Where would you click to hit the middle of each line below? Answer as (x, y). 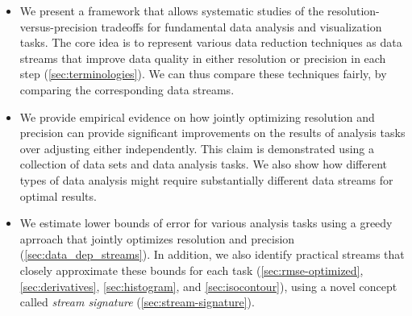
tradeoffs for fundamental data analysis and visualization (241, 26)
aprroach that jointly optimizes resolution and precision (157, 238)
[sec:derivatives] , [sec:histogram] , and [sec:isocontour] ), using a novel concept (208, 286)
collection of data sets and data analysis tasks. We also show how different (204, 164)
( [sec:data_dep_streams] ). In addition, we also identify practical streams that (212, 254)
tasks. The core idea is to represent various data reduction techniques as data (211, 42)
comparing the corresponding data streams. (127, 89)
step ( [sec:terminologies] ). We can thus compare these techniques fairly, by (203, 74)
